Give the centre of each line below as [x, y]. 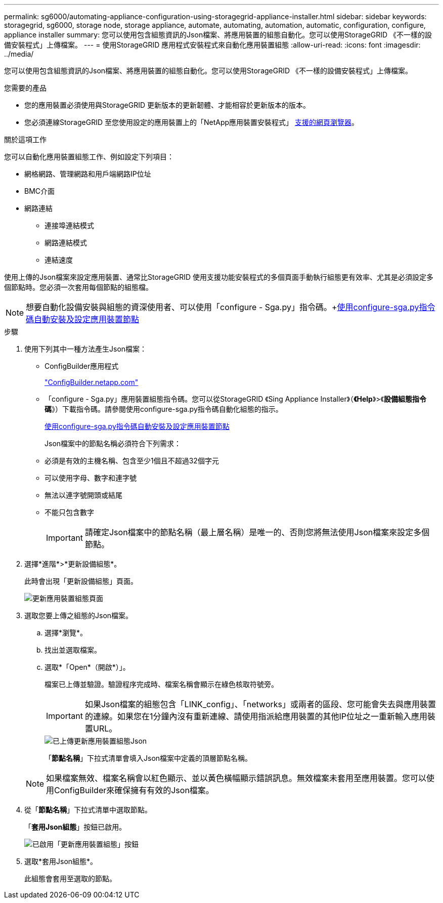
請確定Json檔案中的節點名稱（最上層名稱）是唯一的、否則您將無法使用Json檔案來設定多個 [257, 532]
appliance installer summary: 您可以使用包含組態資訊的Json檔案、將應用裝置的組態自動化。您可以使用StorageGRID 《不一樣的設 [218, 35]
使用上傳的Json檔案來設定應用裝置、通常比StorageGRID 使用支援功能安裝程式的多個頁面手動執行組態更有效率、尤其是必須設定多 [219, 277]
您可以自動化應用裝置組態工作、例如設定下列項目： [89, 157]
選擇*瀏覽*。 [66, 633]
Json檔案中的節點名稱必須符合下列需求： [113, 443]
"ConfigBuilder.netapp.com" [92, 382]
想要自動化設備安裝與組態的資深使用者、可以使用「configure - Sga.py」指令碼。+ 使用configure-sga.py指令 [231, 307]
